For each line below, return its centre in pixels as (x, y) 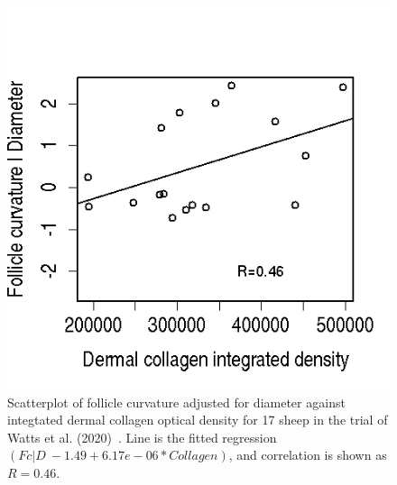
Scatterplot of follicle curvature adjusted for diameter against (176, 402)
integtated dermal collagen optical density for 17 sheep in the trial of (198, 420)
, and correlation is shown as (308, 455)
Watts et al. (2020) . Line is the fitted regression (142, 437)
